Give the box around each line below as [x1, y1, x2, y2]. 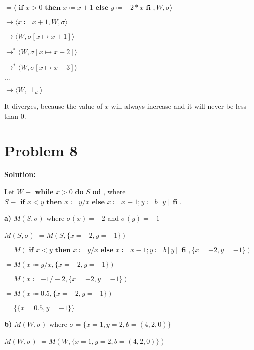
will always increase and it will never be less [111, 101, 246, 111]
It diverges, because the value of [4, 101, 103, 111]
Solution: [4, 169, 36, 180]
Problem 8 [4, 140, 78, 160]
